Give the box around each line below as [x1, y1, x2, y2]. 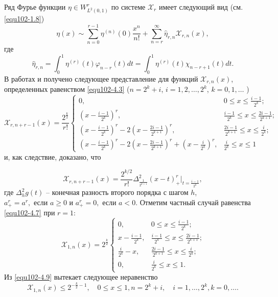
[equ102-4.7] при [4, 207, 55, 218]
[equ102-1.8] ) [4, 13, 44, 24]
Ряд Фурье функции [4, 2, 66, 12]
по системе [111, 2, 146, 12]
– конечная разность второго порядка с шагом [46, 187, 189, 197]
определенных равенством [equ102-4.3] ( [4, 84, 130, 94]
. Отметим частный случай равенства [135, 196, 251, 207]
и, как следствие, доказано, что [4, 151, 101, 162]
